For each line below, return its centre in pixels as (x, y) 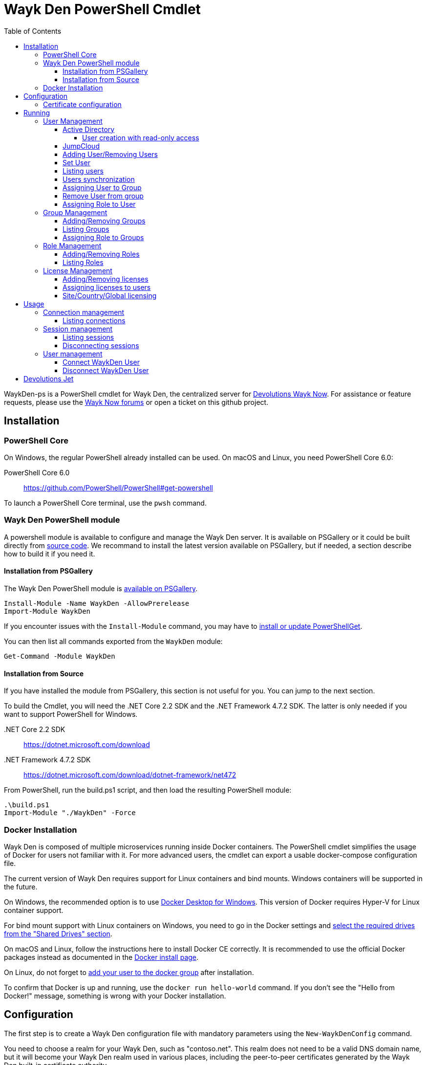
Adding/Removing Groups (104, 221)
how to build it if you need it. (50, 554)
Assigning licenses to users (107, 287)
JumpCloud (81, 146)
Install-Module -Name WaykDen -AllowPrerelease (97, 603)
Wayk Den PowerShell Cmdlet (102, 9)
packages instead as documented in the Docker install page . (101, 957)
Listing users (83, 171)
